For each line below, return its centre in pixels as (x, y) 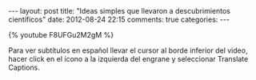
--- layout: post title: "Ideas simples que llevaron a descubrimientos (119, 11)
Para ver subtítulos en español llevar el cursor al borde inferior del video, (128, 50)
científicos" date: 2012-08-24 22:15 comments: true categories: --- (119, 19)
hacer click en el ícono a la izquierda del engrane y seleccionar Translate (128, 59)
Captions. (24, 67)
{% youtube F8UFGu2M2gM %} (61, 35)
